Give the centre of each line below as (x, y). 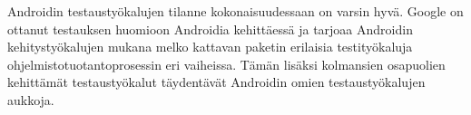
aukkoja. (31, 99)
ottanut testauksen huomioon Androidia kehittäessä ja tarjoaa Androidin (210, 29)
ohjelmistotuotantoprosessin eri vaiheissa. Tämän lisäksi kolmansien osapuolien (226, 64)
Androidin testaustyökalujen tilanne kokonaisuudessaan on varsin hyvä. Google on (235, 11)
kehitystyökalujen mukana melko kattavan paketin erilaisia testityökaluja (210, 47)
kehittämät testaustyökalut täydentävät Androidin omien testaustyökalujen (216, 82)
